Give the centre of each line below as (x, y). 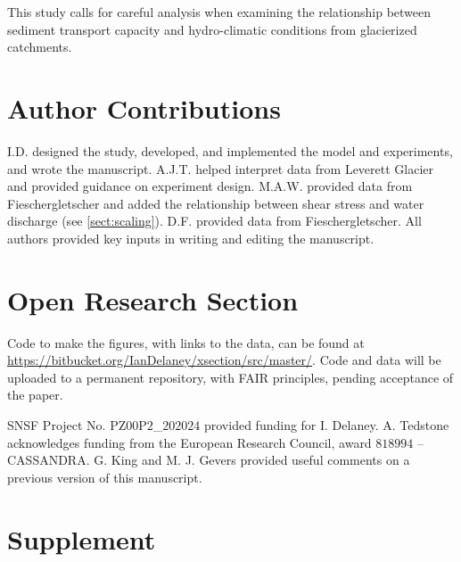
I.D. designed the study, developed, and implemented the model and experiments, (230, 150)
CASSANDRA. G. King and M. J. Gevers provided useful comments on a (209, 460)
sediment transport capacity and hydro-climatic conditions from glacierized (212, 29)
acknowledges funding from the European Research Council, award (189, 442)
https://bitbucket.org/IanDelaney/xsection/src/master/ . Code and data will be (224, 360)
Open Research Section (153, 299)
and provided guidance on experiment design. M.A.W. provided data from (210, 186)
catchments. (40, 47)
